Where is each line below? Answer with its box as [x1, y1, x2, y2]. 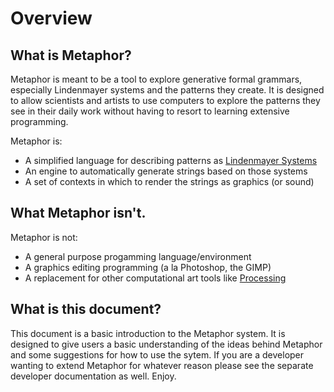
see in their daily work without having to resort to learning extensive [10, 105, 290, 117]
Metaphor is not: [10, 231, 78, 243]
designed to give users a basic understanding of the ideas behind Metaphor [10, 338, 323, 350]
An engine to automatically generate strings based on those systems [24, 165, 308, 177]
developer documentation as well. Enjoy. [10, 370, 177, 382]
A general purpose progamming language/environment [24, 250, 252, 262]
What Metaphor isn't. [10, 205, 147, 222]
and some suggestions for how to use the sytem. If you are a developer [10, 348, 305, 361]
